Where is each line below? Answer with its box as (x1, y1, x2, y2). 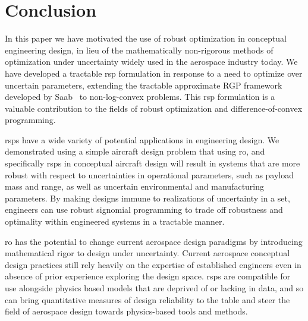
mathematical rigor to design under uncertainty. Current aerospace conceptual (5, 247, 290, 259)
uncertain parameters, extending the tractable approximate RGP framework (5, 78, 282, 91)
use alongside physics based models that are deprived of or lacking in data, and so (5, 282, 304, 294)
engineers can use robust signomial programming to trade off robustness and (5, 203, 283, 216)
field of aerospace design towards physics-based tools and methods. (5, 305, 248, 317)
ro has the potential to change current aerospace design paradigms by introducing (5, 235, 303, 247)
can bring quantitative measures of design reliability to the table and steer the (5, 293, 290, 306)
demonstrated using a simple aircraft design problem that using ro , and (5, 145, 265, 158)
